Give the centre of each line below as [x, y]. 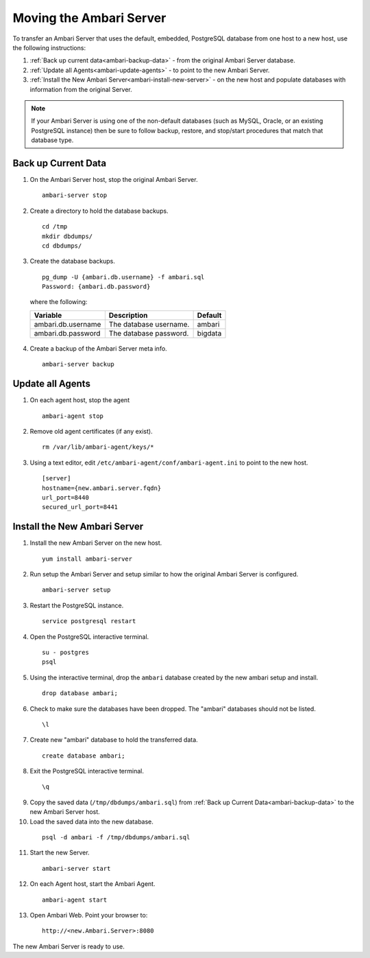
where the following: [59, 302]
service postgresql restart [89, 621]
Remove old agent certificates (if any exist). [91, 431]
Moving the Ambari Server [89, 18]
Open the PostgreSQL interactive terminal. [89, 636]
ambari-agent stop [73, 416]
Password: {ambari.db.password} [96, 287]
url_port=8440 [65, 497]
